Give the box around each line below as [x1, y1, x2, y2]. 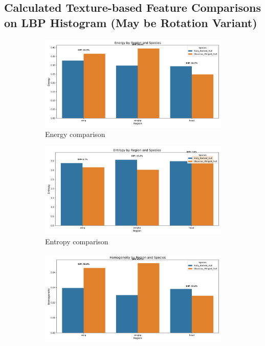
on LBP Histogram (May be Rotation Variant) [4, 14, 257, 30]
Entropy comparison [45, 236, 108, 247]
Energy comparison [45, 129, 105, 140]
